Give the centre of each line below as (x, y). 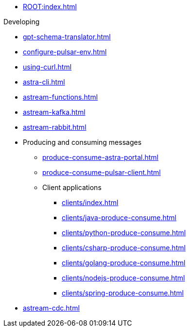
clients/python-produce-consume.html (124, 233)
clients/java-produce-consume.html (119, 218)
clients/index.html (90, 202)
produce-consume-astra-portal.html (100, 157)
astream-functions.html (60, 97)
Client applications (72, 187)
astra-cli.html (44, 82)
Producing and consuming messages (82, 142)
